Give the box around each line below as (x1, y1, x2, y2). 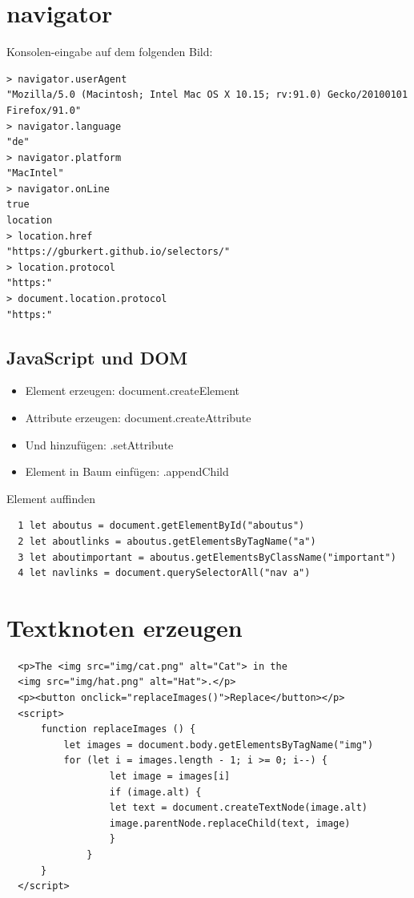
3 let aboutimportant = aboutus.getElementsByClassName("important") (18, 551, 396, 563)
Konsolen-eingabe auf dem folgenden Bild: (6, 43, 213, 60)
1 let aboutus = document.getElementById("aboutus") (18, 520, 305, 532)
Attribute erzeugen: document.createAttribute (25, 409, 251, 426)
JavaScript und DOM (6, 344, 188, 369)
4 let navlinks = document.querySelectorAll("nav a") (18, 567, 311, 579)
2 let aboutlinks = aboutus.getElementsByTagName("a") (18, 535, 316, 547)
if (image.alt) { (109, 786, 202, 798)
